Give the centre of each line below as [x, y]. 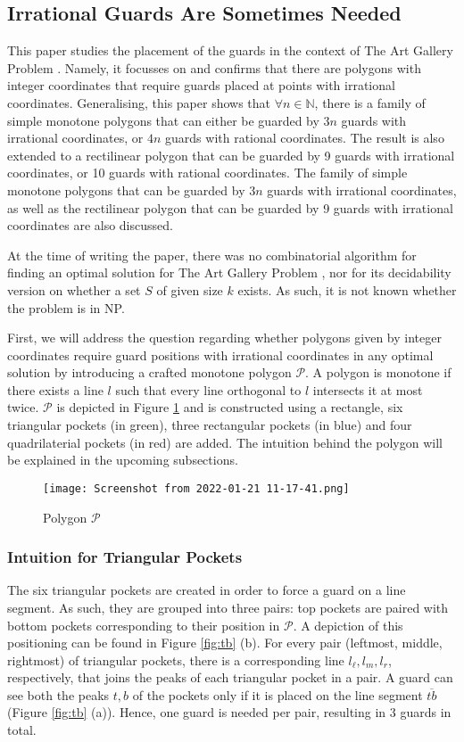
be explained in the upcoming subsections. [123, 460]
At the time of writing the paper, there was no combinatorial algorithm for [212, 255]
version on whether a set [74, 289]
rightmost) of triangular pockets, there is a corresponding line [176, 660]
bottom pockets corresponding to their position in [144, 625]
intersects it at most [368, 389]
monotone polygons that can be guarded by [126, 190]
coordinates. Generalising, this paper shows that [139, 102]
